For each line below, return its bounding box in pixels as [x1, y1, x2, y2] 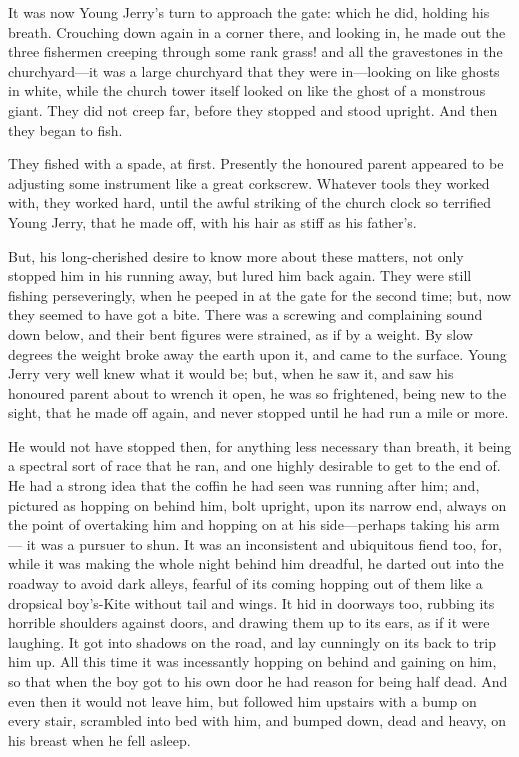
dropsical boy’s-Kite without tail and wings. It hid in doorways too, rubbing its [8, 592, 495, 613]
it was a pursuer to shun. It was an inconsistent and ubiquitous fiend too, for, [26, 533, 502, 554]
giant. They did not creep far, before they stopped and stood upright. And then [8, 99, 498, 120]
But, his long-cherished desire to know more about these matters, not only [8, 245, 464, 266]
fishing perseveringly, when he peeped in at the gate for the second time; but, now [8, 284, 512, 305]
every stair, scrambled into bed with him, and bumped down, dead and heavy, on [8, 710, 507, 731]
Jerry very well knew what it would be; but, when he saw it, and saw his [8, 363, 454, 384]
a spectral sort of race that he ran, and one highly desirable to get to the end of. [8, 455, 501, 476]
